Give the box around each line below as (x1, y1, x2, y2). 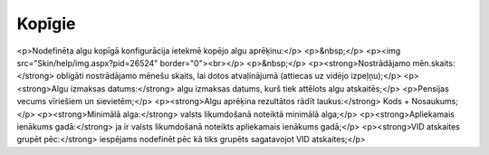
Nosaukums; (411, 96, 459, 107)
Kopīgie (16, 14, 76, 34)
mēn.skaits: (412, 57, 455, 68)
